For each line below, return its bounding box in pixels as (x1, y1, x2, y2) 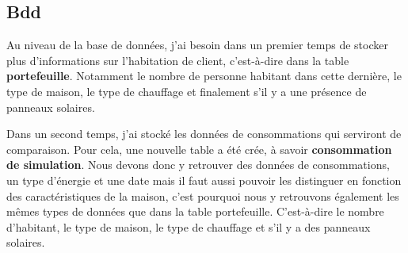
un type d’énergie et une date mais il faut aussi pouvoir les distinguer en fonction (6, 171, 402, 188)
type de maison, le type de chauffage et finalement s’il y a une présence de (6, 82, 367, 99)
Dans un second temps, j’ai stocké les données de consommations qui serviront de (6, 125, 402, 142)
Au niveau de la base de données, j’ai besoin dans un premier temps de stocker (6, 36, 388, 53)
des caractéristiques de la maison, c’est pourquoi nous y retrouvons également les (6, 187, 399, 204)
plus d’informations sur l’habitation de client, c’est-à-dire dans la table (6, 52, 349, 68)
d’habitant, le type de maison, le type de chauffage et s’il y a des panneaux (6, 218, 371, 235)
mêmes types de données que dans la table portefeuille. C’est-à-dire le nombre (6, 203, 384, 220)
